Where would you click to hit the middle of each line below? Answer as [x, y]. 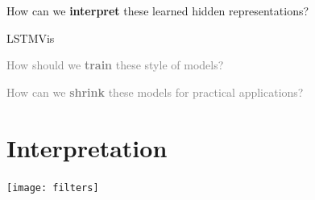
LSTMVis [31, 37]
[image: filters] [53, 187]
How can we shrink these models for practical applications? [155, 92]
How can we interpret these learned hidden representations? [158, 10]
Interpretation [87, 147]
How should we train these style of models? [115, 65]
